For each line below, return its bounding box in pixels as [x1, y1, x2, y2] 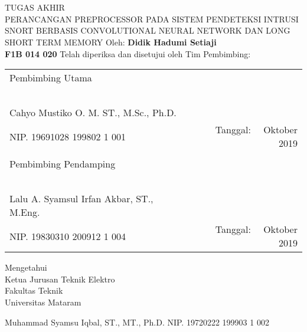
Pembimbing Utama [9, 71, 92, 85]
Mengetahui [5, 261, 47, 274]
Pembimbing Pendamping [9, 157, 116, 171]
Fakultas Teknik [5, 284, 63, 297]
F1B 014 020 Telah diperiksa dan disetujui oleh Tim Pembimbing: [5, 47, 251, 60]
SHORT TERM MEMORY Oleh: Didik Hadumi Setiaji [5, 35, 217, 48]
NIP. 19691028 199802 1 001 [9, 129, 126, 143]
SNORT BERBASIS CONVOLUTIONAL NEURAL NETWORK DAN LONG [5, 24, 290, 37]
